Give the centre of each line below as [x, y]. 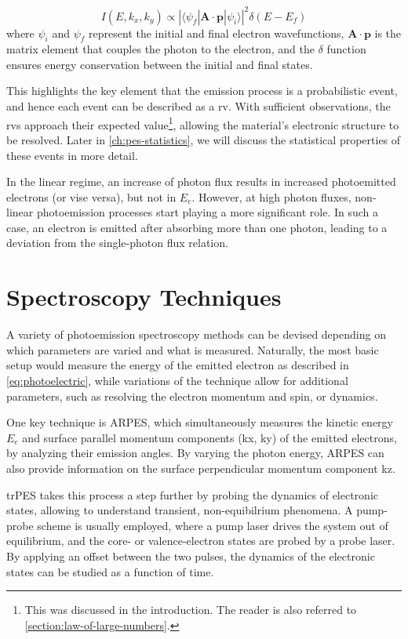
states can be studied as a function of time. [110, 571]
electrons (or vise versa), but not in [91, 196]
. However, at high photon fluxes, [271, 196]
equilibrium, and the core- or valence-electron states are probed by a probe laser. [201, 541]
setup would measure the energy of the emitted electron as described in [178, 365]
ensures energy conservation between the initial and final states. [160, 64]
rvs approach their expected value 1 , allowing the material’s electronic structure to [203, 123]
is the [388, 33]
